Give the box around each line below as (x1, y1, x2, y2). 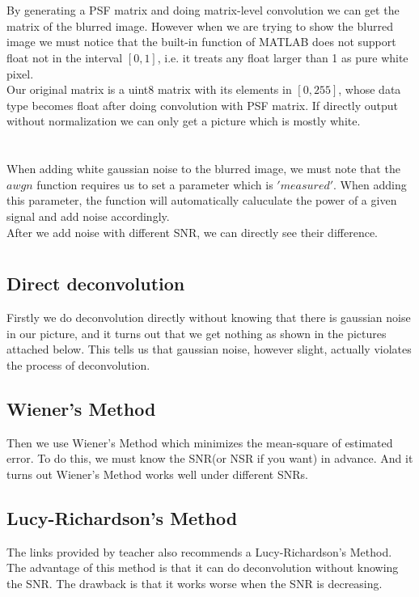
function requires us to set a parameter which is (36, 176, 273, 193)
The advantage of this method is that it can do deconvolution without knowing (6, 559, 399, 576)
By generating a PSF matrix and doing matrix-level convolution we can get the (6, 2, 400, 19)
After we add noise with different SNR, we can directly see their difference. (6, 223, 378, 240)
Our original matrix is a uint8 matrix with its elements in (6, 81, 292, 98)
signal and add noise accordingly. (6, 207, 170, 224)
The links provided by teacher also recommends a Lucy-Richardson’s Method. (6, 543, 392, 560)
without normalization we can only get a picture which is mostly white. (6, 112, 361, 129)
